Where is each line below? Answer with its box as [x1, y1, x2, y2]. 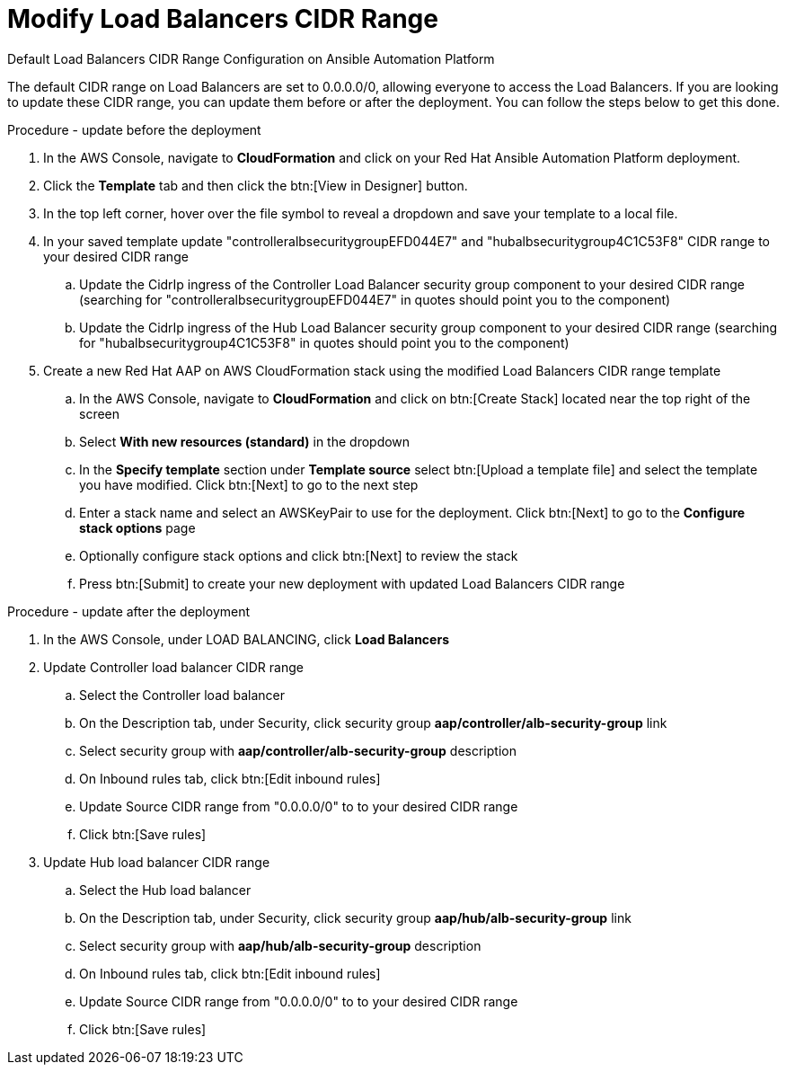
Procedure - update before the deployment [7, 121, 261, 137]
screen [79, 405, 120, 421]
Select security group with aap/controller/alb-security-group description [79, 742, 517, 758]
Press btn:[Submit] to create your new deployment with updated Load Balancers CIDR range [79, 575, 625, 591]
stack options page [79, 519, 196, 536]
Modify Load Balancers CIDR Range [7, 4, 438, 34]
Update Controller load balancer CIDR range [43, 659, 304, 675]
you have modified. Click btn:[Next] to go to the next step [79, 476, 419, 492]
